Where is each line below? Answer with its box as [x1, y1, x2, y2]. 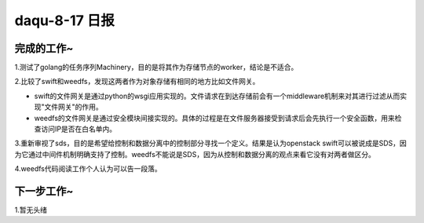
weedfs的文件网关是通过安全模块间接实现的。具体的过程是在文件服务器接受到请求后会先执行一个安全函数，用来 [34, 113, 396, 122]
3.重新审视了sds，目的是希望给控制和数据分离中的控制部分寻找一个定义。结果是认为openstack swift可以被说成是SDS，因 [14, 138, 408, 148]
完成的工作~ [14, 42, 74, 55]
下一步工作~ [14, 185, 74, 198]
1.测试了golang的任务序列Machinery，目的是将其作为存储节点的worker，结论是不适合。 [14, 63, 298, 72]
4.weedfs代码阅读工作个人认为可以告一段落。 [14, 164, 162, 174]
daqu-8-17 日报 [14, 12, 115, 29]
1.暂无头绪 [14, 205, 47, 215]
